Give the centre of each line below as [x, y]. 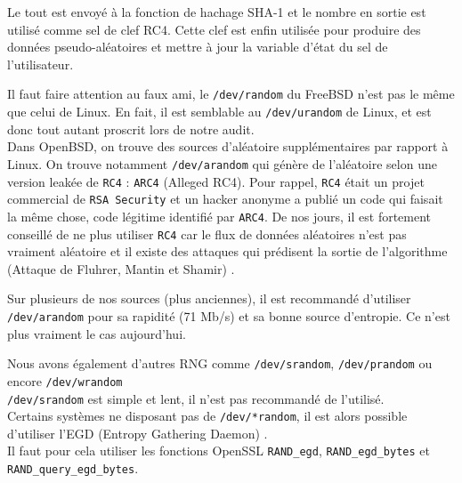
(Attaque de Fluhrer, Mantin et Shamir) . [121, 268]
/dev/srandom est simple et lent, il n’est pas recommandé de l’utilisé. [196, 398]
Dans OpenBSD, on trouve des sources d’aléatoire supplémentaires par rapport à [228, 146]
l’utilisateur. [41, 64]
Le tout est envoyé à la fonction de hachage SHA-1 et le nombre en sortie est [217, 12]
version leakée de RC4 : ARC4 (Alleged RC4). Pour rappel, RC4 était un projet [216, 181]
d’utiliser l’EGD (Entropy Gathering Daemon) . [138, 433]
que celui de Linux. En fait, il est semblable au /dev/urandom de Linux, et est [219, 112]
